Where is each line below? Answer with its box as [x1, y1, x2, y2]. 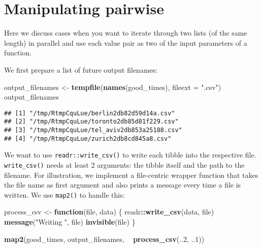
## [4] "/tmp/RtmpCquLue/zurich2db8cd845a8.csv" [4, 135, 172, 142]
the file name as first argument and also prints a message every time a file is [4, 179, 241, 190]
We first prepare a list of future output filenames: [4, 64, 158, 75]
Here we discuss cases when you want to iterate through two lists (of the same [4, 27, 247, 38]
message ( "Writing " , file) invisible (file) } [4, 216, 136, 227]
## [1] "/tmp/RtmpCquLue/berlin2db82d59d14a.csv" [4, 109, 175, 117]
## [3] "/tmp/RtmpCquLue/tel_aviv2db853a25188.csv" [4, 127, 182, 134]
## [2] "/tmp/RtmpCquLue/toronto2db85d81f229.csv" [4, 118, 179, 126]
